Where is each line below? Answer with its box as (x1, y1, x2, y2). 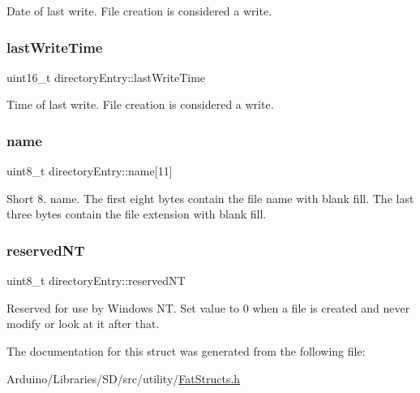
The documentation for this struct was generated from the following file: (6, 343, 366, 359)
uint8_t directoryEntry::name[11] (6, 162, 173, 179)
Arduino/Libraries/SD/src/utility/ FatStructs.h (6, 369, 241, 387)
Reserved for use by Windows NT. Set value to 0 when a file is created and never (6, 299, 410, 316)
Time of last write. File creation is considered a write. (6, 96, 274, 113)
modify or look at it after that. (6, 315, 160, 332)
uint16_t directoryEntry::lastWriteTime (6, 68, 206, 85)
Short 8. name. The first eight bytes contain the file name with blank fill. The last (6, 189, 414, 206)
